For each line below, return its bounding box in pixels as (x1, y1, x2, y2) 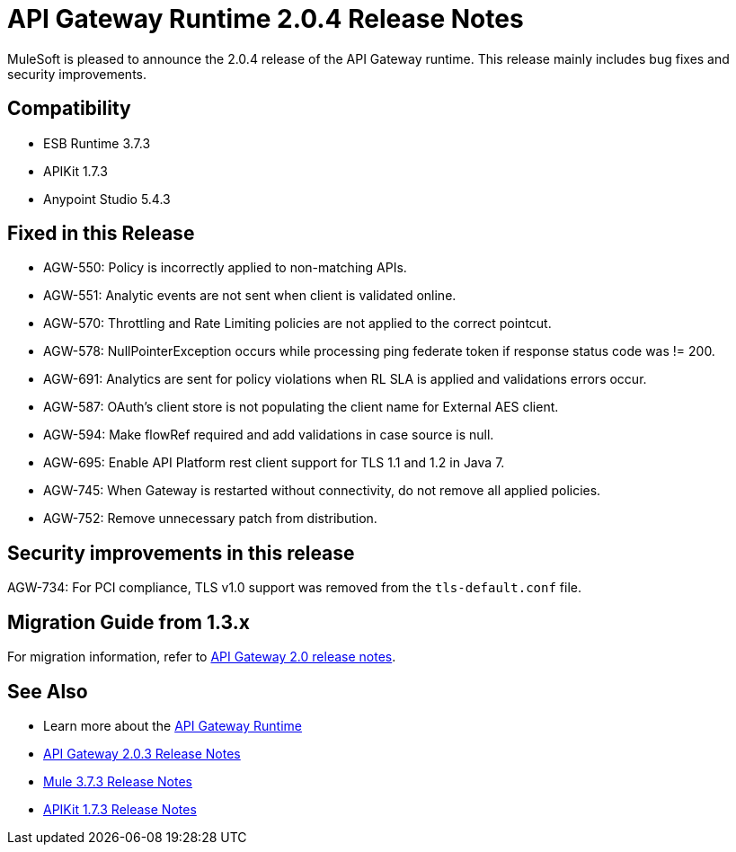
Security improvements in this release (7, 541, 355, 564)
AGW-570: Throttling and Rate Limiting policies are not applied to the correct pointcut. (43, 315, 552, 332)
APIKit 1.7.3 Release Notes (43, 801, 197, 817)
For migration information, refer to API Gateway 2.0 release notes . (7, 649, 396, 665)
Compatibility (7, 97, 131, 120)
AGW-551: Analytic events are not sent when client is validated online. (43, 288, 457, 304)
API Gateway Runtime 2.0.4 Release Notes (7, 4, 524, 34)
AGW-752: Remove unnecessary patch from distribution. (43, 510, 377, 527)
